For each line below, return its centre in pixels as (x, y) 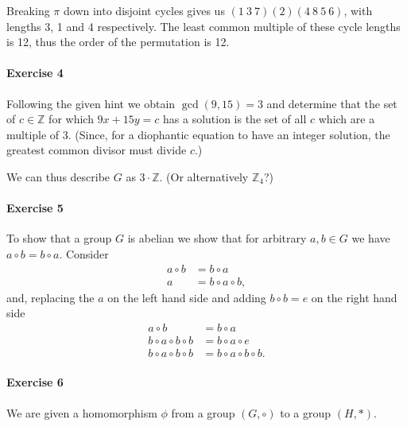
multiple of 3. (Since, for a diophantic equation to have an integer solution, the (198, 134)
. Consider (84, 253)
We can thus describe (58, 176)
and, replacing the (50, 297)
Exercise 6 (35, 382)
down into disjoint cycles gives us (144, 10)
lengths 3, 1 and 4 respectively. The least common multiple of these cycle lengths (203, 26)
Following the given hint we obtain (91, 103)
